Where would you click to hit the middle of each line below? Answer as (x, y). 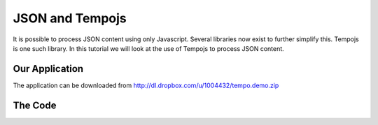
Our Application (48, 69)
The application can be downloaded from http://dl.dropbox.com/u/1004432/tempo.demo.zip (146, 85)
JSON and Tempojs (70, 18)
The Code (35, 105)
